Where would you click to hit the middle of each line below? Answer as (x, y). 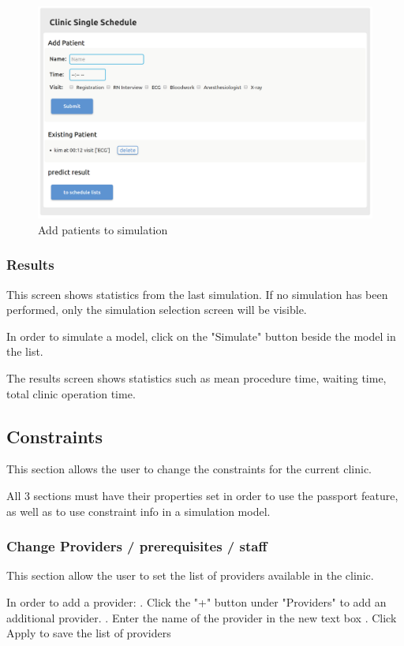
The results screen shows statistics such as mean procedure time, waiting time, (196, 377)
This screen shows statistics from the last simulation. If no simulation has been (197, 294)
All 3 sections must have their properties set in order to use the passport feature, (202, 495)
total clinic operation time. (71, 393)
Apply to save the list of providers (89, 633)
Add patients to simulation (103, 229)
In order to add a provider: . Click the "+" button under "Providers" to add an (196, 601)
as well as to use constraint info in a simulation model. (138, 511)
